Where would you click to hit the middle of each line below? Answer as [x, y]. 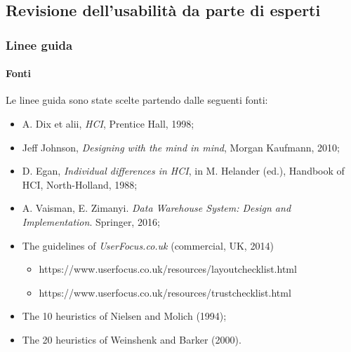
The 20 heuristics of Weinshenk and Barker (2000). [132, 339]
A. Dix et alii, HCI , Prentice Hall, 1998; [108, 124]
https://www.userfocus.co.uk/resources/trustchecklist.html [165, 292]
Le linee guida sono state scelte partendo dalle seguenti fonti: [137, 100]
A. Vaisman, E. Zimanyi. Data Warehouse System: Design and [157, 208]
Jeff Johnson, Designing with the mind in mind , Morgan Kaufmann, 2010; [181, 147]
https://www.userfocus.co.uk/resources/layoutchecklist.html [168, 269]
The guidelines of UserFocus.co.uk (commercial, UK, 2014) [148, 245]
